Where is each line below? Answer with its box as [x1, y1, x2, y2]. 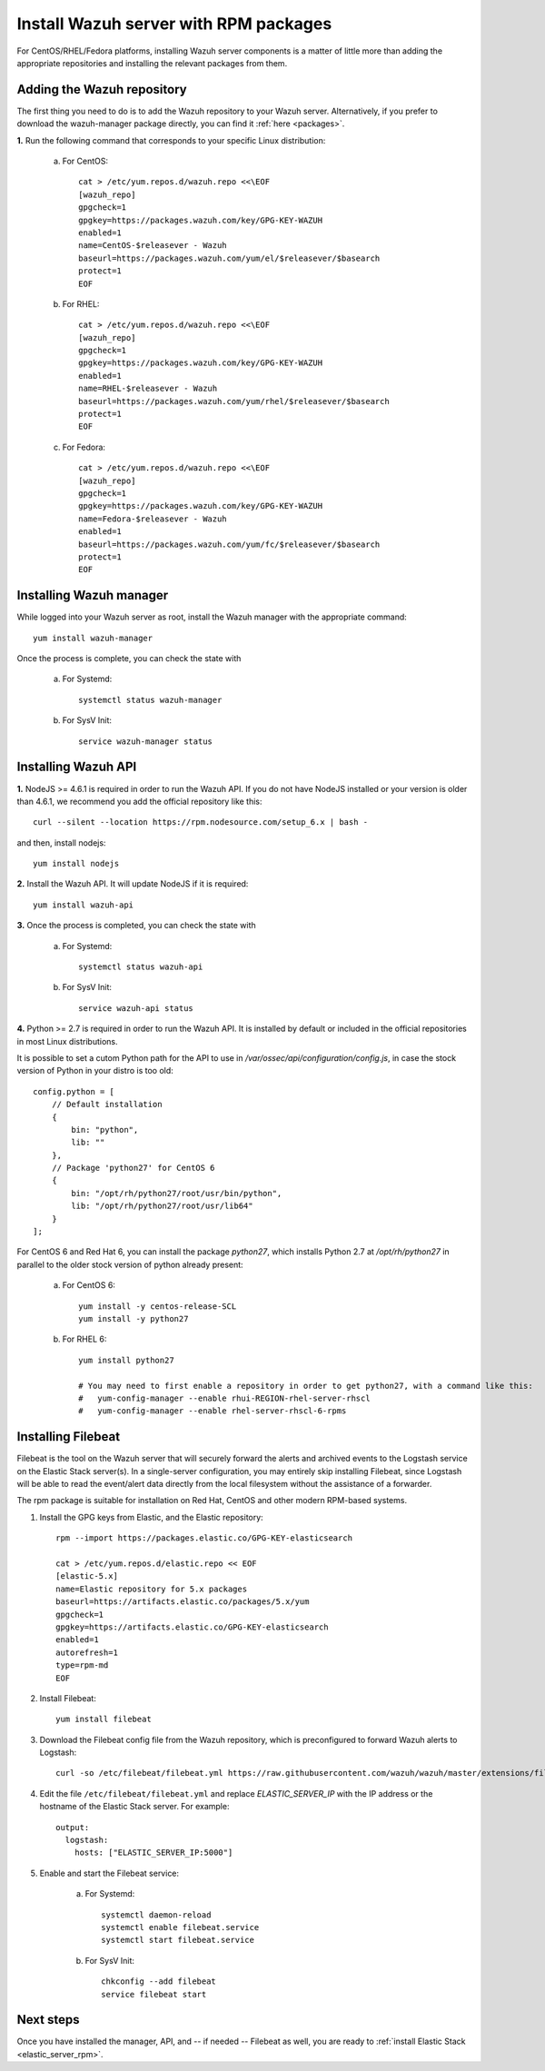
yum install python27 [78, 1354, 174, 1365]
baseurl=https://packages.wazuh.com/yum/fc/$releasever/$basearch [78, 539, 381, 550]
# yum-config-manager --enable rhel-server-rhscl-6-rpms [78, 1406, 347, 1416]
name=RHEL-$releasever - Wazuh [78, 383, 218, 394]
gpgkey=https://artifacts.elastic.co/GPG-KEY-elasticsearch [55, 1621, 329, 1632]
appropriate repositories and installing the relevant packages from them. [16, 57, 288, 68]
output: [55, 1822, 90, 1832]
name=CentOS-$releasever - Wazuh [78, 241, 227, 251]
